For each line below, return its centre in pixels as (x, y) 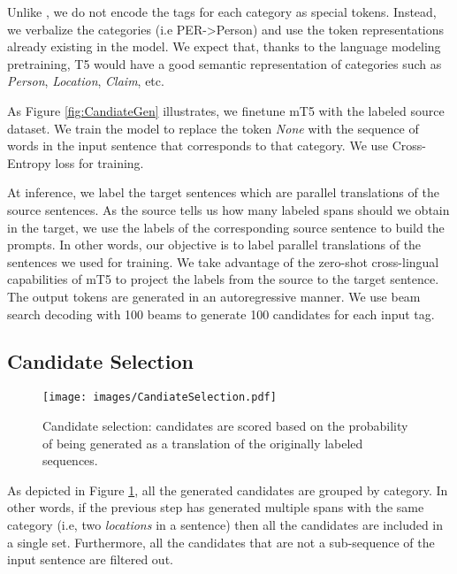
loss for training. (99, 162)
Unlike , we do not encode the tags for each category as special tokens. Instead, (222, 11)
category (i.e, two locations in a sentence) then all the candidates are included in (225, 524)
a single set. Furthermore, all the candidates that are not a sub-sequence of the (221, 542)
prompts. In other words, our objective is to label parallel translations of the (214, 245)
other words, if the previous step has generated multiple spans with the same (216, 507)
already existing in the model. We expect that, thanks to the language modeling (224, 46)
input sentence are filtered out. (90, 559)
